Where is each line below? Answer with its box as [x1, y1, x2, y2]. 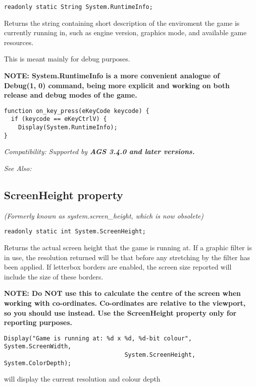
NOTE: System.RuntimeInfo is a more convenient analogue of [4, 70, 220, 81]
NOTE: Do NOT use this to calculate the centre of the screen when [4, 288, 241, 298]
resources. [4, 37, 34, 47]
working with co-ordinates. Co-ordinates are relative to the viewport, [4, 298, 246, 308]
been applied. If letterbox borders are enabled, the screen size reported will [4, 262, 232, 272]
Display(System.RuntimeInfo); [18, 124, 118, 131]
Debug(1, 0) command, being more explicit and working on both [4, 80, 230, 90]
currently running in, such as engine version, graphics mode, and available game [4, 27, 247, 38]
